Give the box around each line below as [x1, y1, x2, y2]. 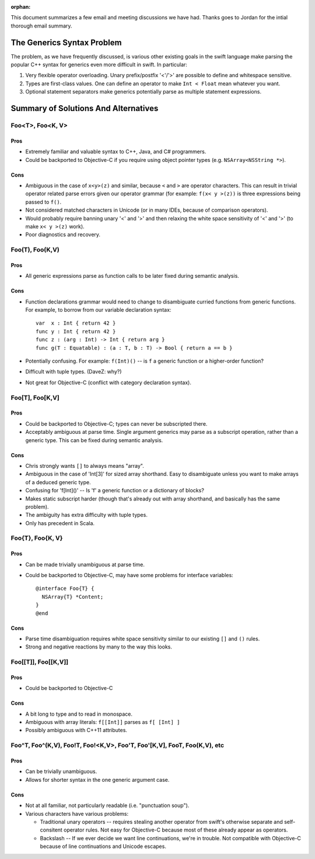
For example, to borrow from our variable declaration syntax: [25, 306, 171, 313]
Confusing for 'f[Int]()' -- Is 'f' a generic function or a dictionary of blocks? [25, 487, 204, 494]
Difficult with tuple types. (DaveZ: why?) [25, 368, 122, 375]
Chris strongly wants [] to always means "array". [25, 462, 144, 469]
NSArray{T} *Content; [41, 594, 104, 600]
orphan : [10, 4, 31, 10]
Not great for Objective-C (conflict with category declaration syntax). [25, 379, 192, 386]
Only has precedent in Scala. [25, 519, 95, 526]
